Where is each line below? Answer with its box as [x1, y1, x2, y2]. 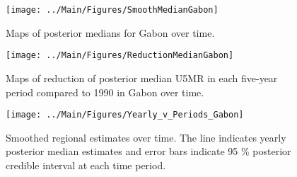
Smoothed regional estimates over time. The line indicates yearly [6, 130, 286, 144]
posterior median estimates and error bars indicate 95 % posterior [6, 144, 291, 159]
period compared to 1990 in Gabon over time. [6, 84, 204, 99]
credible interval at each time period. [6, 157, 166, 172]
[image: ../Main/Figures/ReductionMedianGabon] [6, 50, 234, 61]
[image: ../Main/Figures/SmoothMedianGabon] [6, 5, 219, 15]
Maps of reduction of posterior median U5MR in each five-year [6, 70, 278, 85]
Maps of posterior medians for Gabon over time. [6, 25, 215, 40]
